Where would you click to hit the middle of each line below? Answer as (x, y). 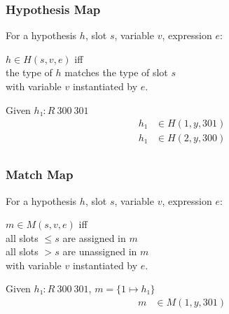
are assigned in (94, 237)
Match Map (40, 174)
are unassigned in (100, 251)
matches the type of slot (116, 72)
